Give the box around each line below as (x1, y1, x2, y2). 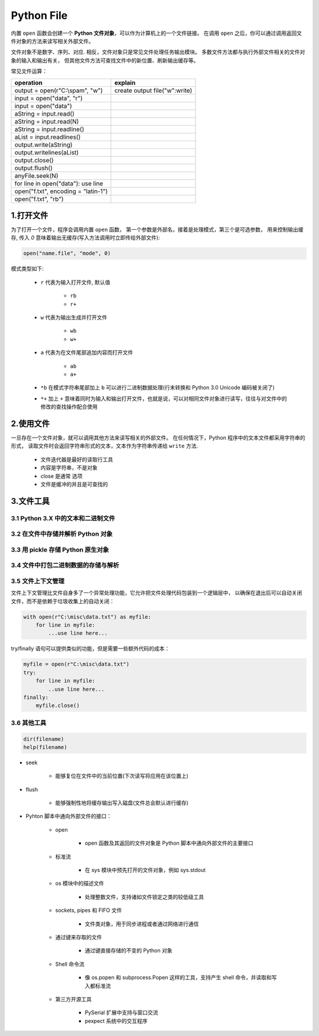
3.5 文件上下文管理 (11, 576, 65, 585)
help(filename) (23, 744, 67, 750)
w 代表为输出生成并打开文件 (40, 314, 108, 321)
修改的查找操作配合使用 (40, 403, 97, 411)
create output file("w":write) (114, 86, 193, 95)
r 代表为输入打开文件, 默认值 (40, 278, 110, 286)
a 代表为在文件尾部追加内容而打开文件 (40, 349, 134, 356)
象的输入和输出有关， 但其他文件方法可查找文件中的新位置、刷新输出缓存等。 (11, 57, 199, 64)
